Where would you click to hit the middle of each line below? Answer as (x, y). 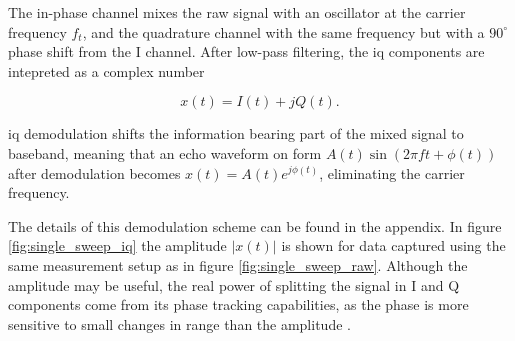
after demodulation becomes (94, 172)
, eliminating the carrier (392, 172)
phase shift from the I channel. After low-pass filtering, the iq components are (246, 51)
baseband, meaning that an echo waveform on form (165, 152)
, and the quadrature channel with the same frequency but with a (283, 31)
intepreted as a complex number (106, 70)
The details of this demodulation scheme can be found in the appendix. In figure (255, 225)
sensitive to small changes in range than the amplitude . (179, 323)
